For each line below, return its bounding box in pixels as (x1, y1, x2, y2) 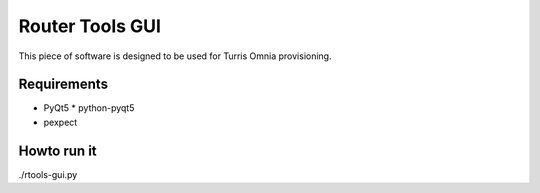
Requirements (18, 76, 109, 93)
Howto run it (18, 142, 97, 159)
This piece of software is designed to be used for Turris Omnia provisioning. (18, 50, 332, 62)
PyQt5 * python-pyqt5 (43, 102, 135, 114)
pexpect (43, 116, 78, 128)
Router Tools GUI (18, 15, 162, 37)
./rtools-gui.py (18, 168, 78, 180)
